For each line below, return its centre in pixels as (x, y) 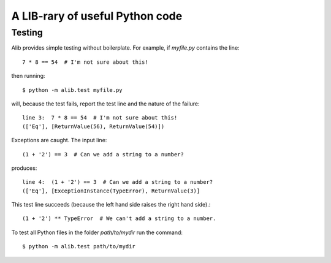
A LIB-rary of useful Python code (97, 16)
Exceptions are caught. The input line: (59, 140)
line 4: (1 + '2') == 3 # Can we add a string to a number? (118, 182)
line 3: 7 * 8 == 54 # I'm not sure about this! (100, 118)
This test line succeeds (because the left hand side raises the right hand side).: (111, 205)
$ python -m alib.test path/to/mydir (79, 246)
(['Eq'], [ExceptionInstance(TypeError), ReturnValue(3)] (111, 191)
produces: (24, 168)
